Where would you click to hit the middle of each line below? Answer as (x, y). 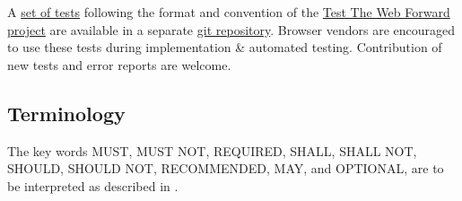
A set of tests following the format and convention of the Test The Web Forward (229, 12)
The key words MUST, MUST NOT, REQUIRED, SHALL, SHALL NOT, (212, 150)
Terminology (66, 113)
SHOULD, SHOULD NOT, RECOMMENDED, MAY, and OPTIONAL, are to (226, 168)
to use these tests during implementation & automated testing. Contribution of (225, 47)
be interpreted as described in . (93, 185)
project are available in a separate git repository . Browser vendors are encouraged (231, 29)
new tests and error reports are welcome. (119, 64)
